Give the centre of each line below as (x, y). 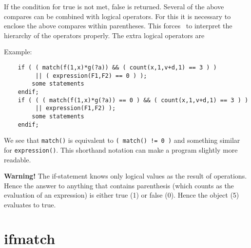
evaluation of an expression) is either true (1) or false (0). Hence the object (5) (122, 195)
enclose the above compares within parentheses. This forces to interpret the (118, 26)
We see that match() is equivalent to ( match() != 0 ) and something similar (122, 140)
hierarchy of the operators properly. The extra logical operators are (104, 35)
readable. (18, 159)
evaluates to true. (30, 204)
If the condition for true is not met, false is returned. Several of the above (114, 6)
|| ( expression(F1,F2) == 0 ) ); (91, 76)
